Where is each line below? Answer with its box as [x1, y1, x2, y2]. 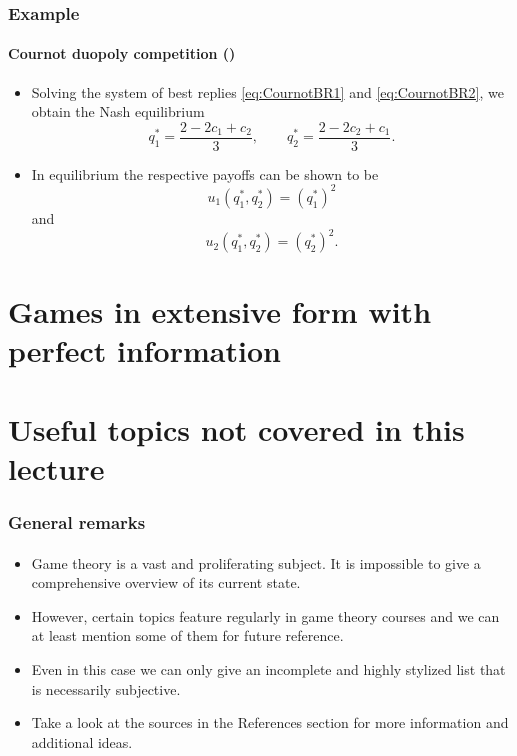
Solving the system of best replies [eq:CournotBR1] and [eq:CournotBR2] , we [31, 81, 505, 102]
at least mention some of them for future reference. [31, 625, 344, 646]
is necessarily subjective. [31, 678, 181, 699]
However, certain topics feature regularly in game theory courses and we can [31, 605, 500, 626]
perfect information [8, 330, 281, 371]
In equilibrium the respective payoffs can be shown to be [31, 163, 379, 184]
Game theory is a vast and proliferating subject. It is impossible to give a [31, 552, 481, 573]
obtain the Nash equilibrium [31, 101, 205, 122]
